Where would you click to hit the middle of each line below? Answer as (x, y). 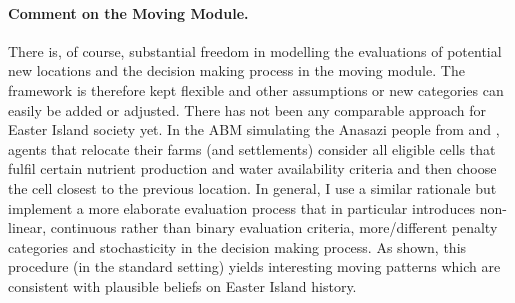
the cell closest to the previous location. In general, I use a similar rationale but (252, 187)
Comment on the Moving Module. (128, 12)
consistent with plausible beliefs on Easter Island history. (182, 285)
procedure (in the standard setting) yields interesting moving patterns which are (254, 266)
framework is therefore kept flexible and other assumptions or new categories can (256, 89)
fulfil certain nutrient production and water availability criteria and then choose (252, 168)
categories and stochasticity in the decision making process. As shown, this (237, 246)
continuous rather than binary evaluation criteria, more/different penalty (274, 227)
